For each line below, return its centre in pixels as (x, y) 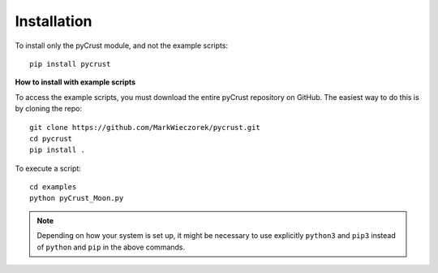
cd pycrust (51, 139)
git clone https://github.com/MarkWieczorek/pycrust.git (145, 127)
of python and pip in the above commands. (111, 247)
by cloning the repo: (49, 109)
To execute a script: (48, 168)
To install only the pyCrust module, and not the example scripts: (122, 45)
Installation (54, 21)
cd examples (53, 187)
